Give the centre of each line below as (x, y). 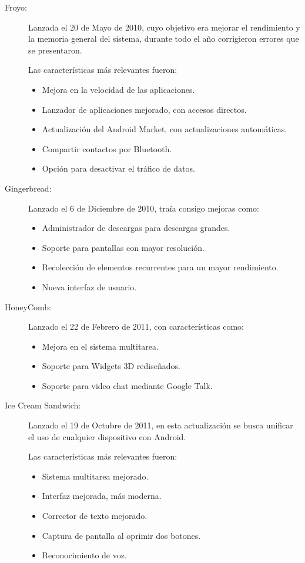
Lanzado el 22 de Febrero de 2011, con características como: (136, 326)
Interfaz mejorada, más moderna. (102, 496)
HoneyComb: (28, 306)
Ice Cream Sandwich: (43, 405)
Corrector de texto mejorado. (95, 516)
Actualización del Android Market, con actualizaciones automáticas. (165, 129)
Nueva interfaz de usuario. (89, 286)
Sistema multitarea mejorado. (95, 476)
